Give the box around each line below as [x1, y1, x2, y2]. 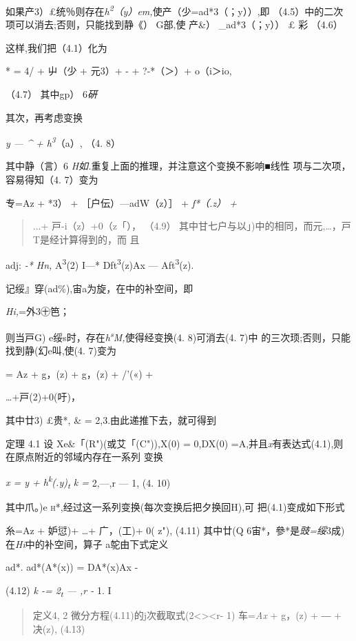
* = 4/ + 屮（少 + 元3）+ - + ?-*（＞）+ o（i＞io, [6, 63, 232, 78]
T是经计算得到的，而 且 [32, 232, 140, 246]
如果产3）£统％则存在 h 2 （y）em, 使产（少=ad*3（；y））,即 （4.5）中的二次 [6, 2, 344, 18]
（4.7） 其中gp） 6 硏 [6, 87, 97, 101]
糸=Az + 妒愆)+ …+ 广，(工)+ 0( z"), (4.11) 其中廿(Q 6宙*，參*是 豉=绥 [6, 523, 326, 538]
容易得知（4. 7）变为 [6, 172, 98, 187]
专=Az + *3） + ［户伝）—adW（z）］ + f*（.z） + [6, 195, 237, 210]
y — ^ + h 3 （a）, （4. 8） [6, 134, 121, 150]
